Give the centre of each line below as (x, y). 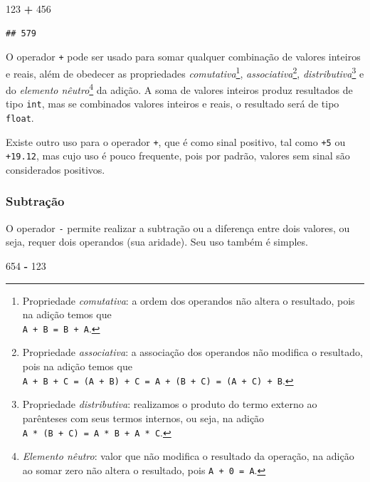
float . (20, 117)
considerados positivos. (55, 169)
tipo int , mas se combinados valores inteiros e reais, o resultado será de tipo (173, 104)
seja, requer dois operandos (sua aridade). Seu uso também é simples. (157, 242)
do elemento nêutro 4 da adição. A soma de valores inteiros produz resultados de (179, 89)
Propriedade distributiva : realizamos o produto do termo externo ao (170, 404)
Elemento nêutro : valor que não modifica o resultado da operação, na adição (188, 456)
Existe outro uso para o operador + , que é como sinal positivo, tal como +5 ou (176, 141)
